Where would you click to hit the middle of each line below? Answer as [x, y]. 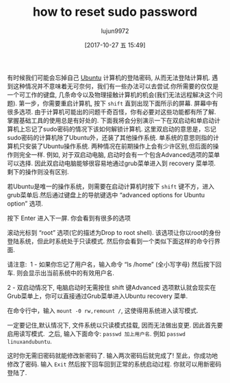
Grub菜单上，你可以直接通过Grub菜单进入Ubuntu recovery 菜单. [98, 296]
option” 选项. [25, 203]
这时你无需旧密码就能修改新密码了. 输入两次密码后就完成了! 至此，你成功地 [112, 355]
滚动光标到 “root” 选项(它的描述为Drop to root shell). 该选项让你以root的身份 [114, 232]
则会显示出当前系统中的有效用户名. [65, 273]
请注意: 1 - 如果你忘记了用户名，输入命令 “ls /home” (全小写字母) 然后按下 [111, 264]
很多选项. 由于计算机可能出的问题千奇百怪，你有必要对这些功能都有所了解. [112, 112]
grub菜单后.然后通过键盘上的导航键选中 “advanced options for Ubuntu [106, 195]
